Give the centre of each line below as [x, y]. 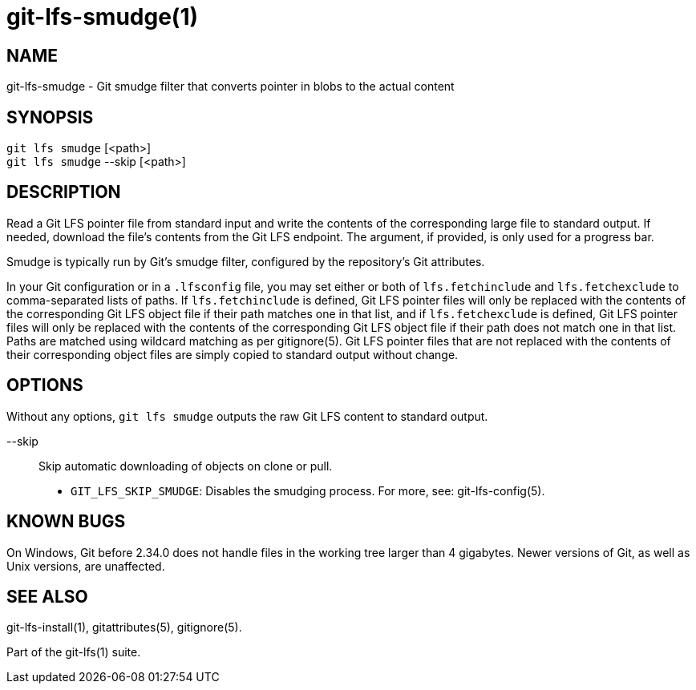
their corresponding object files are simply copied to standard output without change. [233, 354]
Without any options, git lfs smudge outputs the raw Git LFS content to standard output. [247, 416]
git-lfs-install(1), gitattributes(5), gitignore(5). [124, 627]
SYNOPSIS [50, 117]
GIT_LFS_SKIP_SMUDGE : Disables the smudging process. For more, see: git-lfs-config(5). [308, 490]
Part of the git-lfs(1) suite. [74, 652]
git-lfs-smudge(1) [103, 17]
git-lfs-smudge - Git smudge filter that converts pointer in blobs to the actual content [231, 87]
